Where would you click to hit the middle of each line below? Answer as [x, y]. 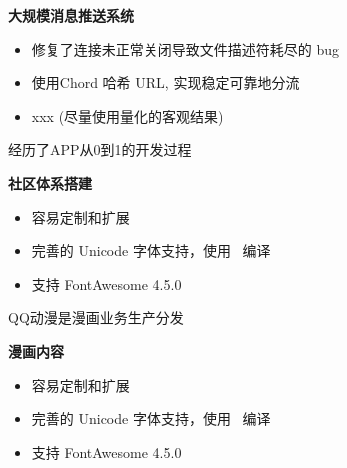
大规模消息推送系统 [71, 15]
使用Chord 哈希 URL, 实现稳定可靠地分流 [165, 82]
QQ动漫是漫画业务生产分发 [96, 317]
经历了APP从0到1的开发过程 [100, 149]
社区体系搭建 [50, 182]
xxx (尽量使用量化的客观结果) [127, 115]
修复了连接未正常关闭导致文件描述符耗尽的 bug [185, 48]
